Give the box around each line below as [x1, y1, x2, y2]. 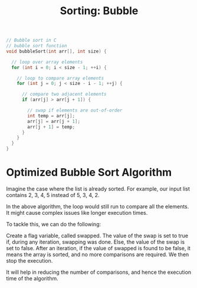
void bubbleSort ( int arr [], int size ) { [6, 48, 107, 54]
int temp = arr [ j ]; [27, 113, 75, 119]
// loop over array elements [11, 59, 83, 65]
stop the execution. [6, 257, 53, 264]
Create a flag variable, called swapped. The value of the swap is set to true [6, 232, 189, 239]
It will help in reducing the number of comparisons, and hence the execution [6, 269, 192, 276]
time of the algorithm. [6, 275, 58, 282]
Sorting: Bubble [60, 4, 139, 18]
